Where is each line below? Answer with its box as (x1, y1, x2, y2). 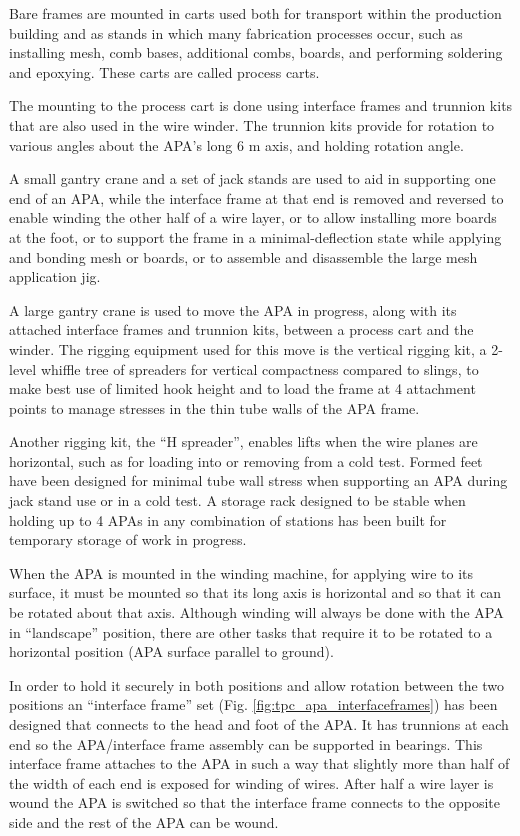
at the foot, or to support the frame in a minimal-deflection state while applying (9, 226, 502, 247)
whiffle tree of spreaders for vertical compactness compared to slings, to (40, 358, 479, 379)
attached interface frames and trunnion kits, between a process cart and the (9, 319, 474, 340)
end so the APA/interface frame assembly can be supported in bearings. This (9, 733, 483, 754)
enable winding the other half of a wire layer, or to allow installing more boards (9, 207, 497, 228)
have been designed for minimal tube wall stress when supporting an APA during (9, 470, 508, 491)
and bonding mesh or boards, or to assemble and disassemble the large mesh (9, 246, 478, 267)
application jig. (9, 266, 101, 287)
